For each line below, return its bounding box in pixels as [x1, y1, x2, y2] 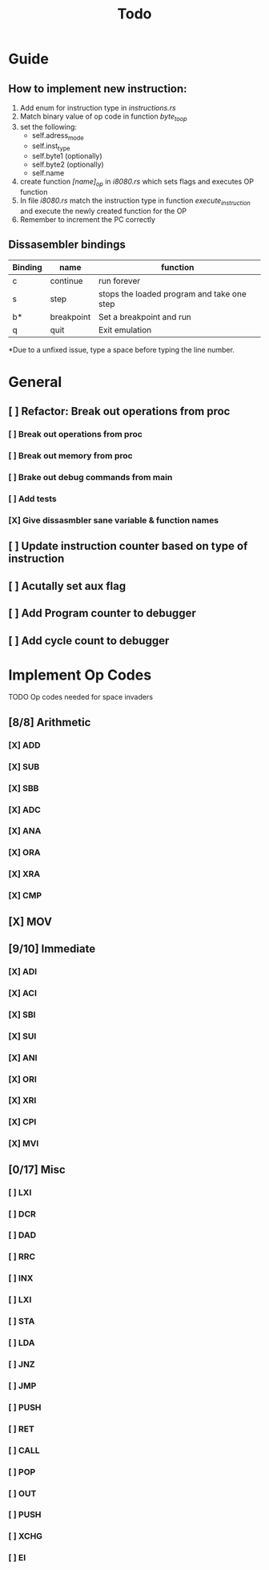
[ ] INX [8, 1273, 34, 1284]
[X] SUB [8, 761, 40, 772]
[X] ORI [8, 1073, 38, 1084]
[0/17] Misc [8, 1163, 66, 1176]
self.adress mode [31, 130, 84, 142]
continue [50, 275, 83, 286]
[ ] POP [8, 1466, 36, 1477]
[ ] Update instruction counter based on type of [8, 539, 248, 553]
